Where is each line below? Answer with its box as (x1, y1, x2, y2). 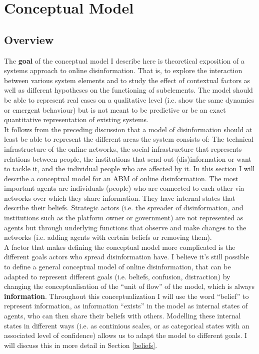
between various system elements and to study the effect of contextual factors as (4, 75, 250, 85)
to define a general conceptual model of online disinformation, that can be (4, 261, 231, 272)
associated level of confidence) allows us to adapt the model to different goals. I (4, 330, 247, 340)
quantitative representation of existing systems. (4, 114, 149, 125)
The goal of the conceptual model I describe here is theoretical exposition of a (4, 55, 245, 66)
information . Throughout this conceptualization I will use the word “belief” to (4, 290, 249, 301)
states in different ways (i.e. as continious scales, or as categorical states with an (4, 320, 249, 330)
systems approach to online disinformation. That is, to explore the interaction (4, 65, 242, 76)
